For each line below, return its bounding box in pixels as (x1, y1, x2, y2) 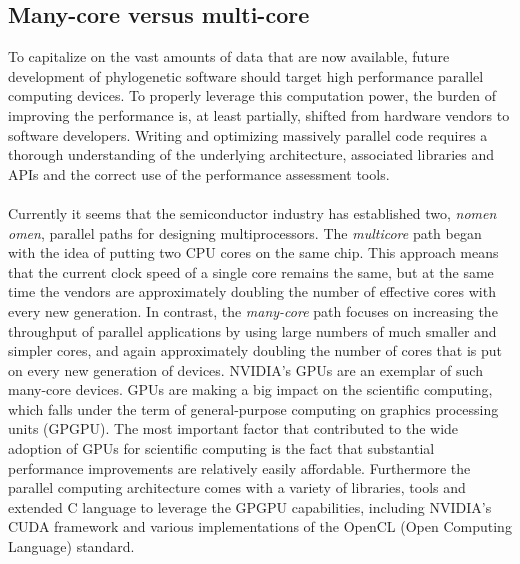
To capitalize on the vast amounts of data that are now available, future (8, 46, 450, 67)
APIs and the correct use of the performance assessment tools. (8, 163, 390, 184)
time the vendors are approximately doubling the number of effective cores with (8, 281, 496, 302)
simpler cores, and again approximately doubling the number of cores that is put (8, 340, 503, 361)
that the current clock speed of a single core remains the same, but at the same (8, 261, 494, 282)
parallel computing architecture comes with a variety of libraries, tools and (8, 477, 466, 498)
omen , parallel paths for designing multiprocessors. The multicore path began (8, 222, 482, 243)
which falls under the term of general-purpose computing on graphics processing (8, 398, 499, 419)
